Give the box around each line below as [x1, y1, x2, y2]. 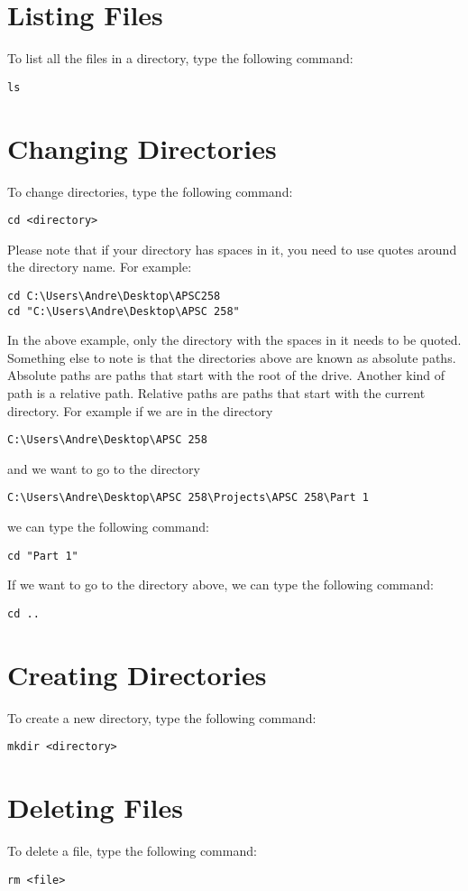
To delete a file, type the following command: [7, 841, 257, 860]
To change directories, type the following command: [7, 181, 293, 200]
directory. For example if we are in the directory [7, 401, 273, 420]
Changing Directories [7, 129, 277, 166]
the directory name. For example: [7, 257, 192, 276]
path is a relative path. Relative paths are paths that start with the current [7, 384, 426, 403]
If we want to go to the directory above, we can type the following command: [7, 575, 434, 594]
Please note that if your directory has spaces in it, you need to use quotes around [7, 239, 457, 258]
